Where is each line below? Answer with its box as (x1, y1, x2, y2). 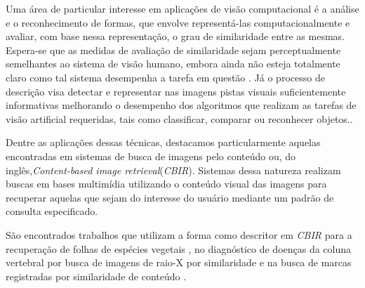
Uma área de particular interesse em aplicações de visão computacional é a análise (6, 1, 359, 15)
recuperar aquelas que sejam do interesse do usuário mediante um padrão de (6, 190, 334, 204)
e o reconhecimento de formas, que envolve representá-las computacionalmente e (6, 15, 350, 30)
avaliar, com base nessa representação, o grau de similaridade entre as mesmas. (6, 29, 345, 44)
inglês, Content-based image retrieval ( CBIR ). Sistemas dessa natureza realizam (6, 162, 341, 177)
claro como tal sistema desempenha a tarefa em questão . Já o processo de (6, 70, 325, 84)
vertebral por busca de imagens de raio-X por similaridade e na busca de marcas (6, 255, 352, 270)
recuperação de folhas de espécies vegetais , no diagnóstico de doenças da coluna (6, 241, 352, 256)
